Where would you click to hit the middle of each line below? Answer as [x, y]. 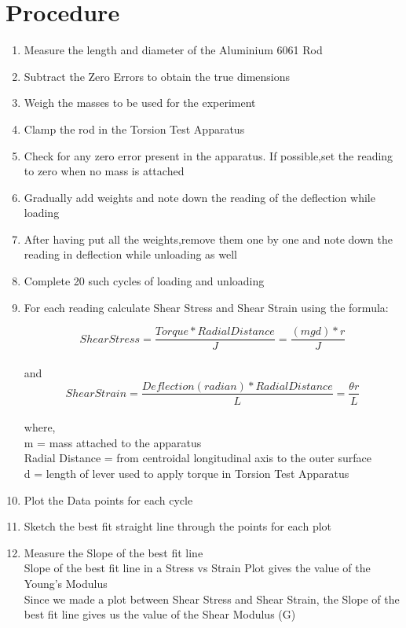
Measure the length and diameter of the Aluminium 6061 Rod [173, 50]
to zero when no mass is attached [104, 171]
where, [40, 427]
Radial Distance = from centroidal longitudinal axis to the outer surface [198, 458]
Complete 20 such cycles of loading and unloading [144, 281]
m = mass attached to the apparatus [113, 442]
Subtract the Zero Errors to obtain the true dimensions [157, 76]
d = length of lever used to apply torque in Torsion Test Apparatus [187, 473]
